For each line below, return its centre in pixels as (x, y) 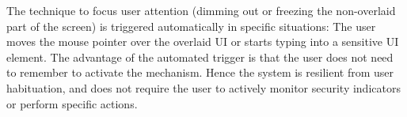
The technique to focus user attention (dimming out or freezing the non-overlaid (201, 10)
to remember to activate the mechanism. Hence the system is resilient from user (200, 72)
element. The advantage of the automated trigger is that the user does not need (200, 57)
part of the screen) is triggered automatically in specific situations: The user (191, 26)
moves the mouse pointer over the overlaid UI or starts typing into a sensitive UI (203, 42)
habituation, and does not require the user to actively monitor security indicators (203, 87)
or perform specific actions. (72, 103)
